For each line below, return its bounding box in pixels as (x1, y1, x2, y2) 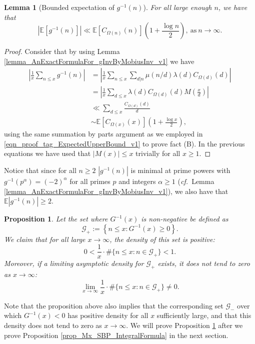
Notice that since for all (4, 164, 76, 175)
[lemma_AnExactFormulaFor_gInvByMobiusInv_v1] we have (4, 55, 194, 66)
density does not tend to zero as (4, 320, 102, 330)
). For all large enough (143, 2, 212, 12)
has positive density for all (67, 310, 148, 320)
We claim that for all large (4, 233, 85, 244)
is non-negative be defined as (141, 213, 228, 224)
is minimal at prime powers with (130, 164, 230, 175)
